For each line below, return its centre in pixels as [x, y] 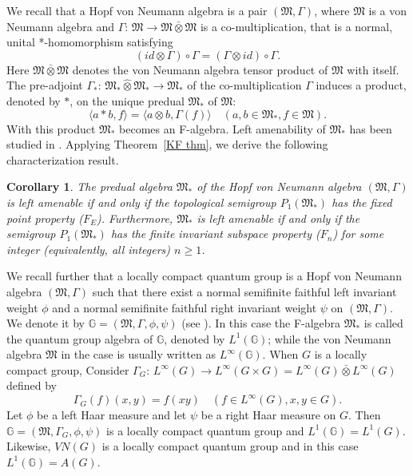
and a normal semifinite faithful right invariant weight [185, 307]
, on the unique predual [127, 100]
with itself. [373, 69]
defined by [32, 385]
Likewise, [29, 446]
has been [371, 128]
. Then [365, 415]
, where [332, 10]
